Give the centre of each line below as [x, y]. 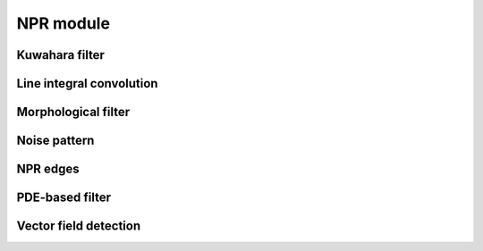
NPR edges [48, 169]
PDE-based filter [64, 198]
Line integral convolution [87, 84]
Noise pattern [55, 141]
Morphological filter [73, 112]
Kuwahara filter [60, 55]
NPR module [64, 23]
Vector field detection [79, 226]
